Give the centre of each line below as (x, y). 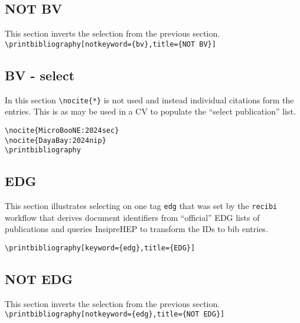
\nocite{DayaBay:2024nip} (56, 140)
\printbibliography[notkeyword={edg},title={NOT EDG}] (115, 314)
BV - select (40, 75)
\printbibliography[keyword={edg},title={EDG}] (100, 248)
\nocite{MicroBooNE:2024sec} (62, 130)
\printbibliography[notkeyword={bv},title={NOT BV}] (110, 44)
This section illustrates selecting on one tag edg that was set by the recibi (141, 206)
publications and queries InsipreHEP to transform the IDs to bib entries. (136, 229)
